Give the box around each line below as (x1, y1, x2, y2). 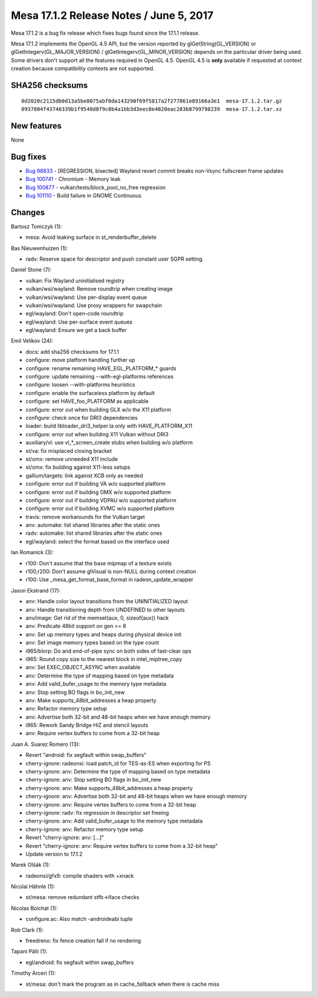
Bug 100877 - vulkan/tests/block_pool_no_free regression (25, 183, 166, 191)
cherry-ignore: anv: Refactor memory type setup (25, 825, 144, 833)
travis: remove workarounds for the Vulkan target (25, 513, 145, 520)
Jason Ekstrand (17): (11, 587, 61, 594)
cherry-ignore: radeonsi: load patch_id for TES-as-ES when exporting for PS (25, 759, 211, 766)
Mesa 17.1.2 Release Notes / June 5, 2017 (11, 9, 214, 22)
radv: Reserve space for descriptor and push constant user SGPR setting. (25, 255, 204, 262)
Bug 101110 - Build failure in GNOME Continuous (25, 192, 142, 199)
